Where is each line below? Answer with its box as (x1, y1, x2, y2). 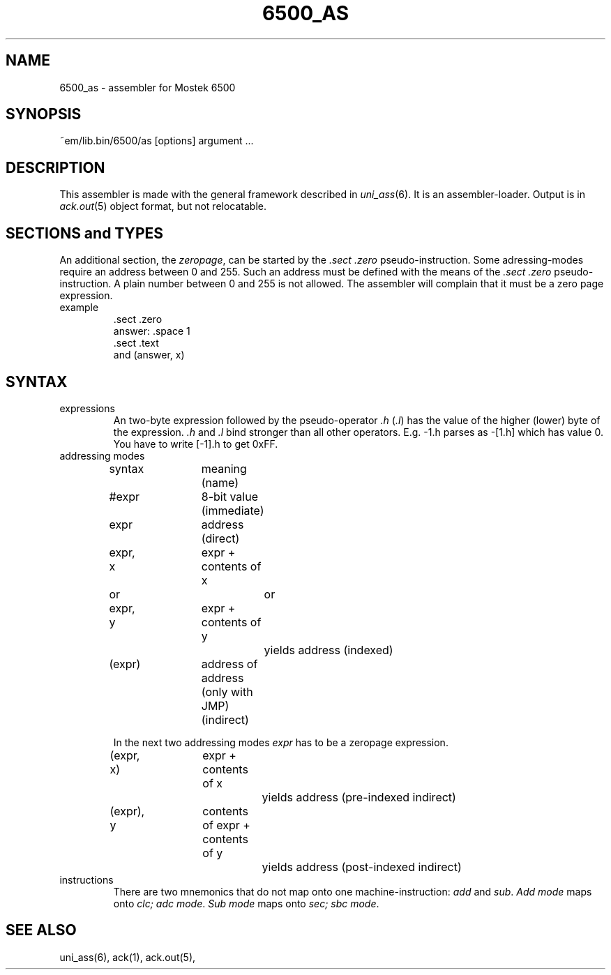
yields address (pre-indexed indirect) (262, 789, 456, 804)
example (59, 301, 99, 314)
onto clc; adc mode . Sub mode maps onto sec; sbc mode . (113, 897, 379, 909)
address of (201, 656, 258, 671)
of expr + (202, 817, 250, 832)
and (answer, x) (113, 349, 185, 361)
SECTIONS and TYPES (6, 224, 164, 242)
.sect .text (113, 337, 159, 349)
